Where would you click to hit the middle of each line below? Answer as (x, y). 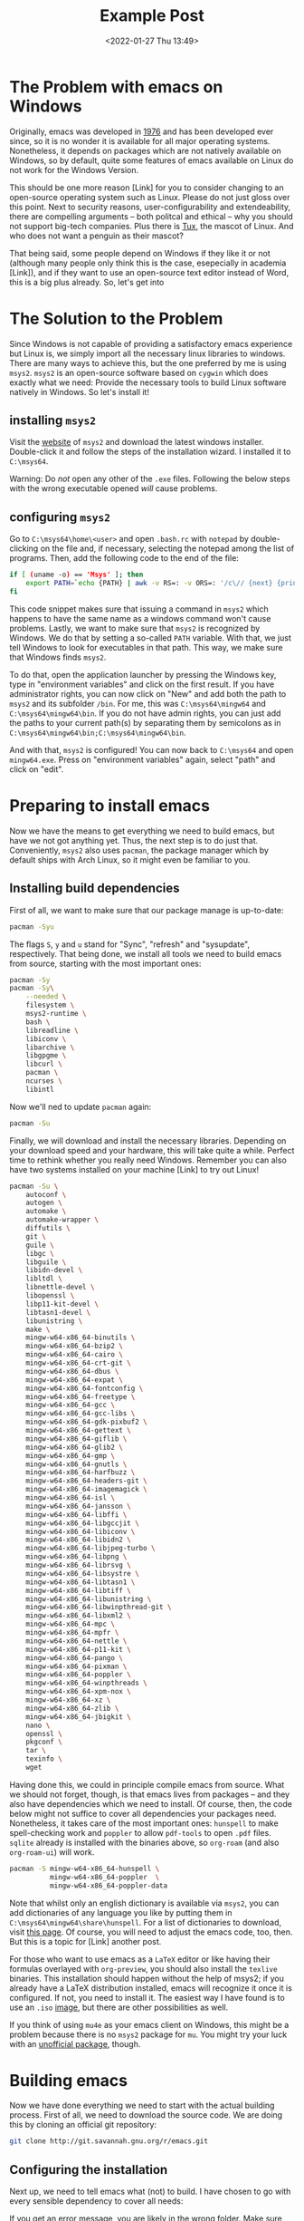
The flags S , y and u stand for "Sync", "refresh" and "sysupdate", (130, 944)
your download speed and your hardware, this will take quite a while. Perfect (152, 1150)
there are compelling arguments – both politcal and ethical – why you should (152, 216)
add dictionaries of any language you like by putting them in (121, 1912)
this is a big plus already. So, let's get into (87, 282)
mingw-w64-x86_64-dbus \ (72, 1371)
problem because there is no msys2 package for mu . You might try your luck (148, 2034)
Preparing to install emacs (110, 806)
